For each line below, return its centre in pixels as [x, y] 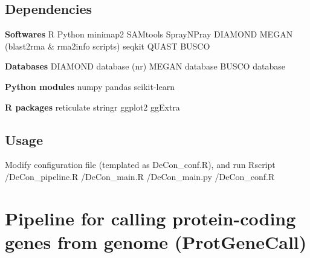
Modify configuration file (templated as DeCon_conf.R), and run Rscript [140, 165]
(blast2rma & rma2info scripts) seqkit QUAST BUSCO [108, 46]
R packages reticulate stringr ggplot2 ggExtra [92, 107]
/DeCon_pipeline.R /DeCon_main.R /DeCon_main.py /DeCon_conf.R [140, 176]
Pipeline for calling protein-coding [150, 218]
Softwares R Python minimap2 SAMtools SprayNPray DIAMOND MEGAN [149, 34]
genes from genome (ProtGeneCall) [156, 241]
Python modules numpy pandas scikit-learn [90, 86]
